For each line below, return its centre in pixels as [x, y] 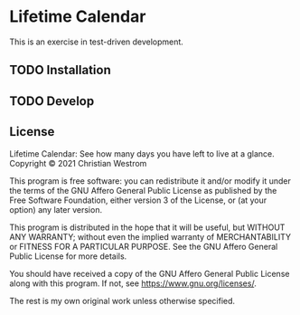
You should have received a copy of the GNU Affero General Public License [150, 273]
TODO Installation [60, 70]
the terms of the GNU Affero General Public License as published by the [143, 190]
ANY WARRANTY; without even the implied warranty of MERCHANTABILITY [150, 236]
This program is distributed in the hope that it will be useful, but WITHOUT [147, 227]
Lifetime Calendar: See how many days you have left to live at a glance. [142, 153]
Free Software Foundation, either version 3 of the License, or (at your [138, 200]
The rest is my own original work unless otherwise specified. [122, 301]
